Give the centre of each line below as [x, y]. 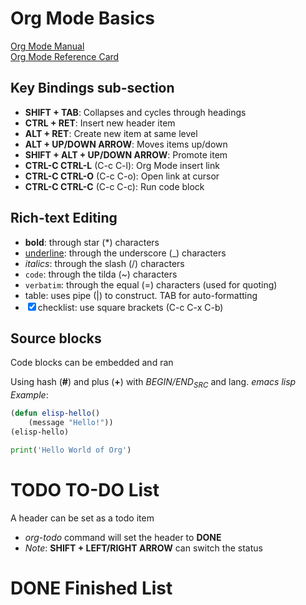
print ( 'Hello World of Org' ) [71, 450]
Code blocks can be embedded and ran [92, 363]
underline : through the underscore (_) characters [125, 253]
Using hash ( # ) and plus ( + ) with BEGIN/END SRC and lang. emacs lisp [153, 383]
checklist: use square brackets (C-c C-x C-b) [130, 307]
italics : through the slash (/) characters [104, 263]
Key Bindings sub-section [92, 88]
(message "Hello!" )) [71, 423]
